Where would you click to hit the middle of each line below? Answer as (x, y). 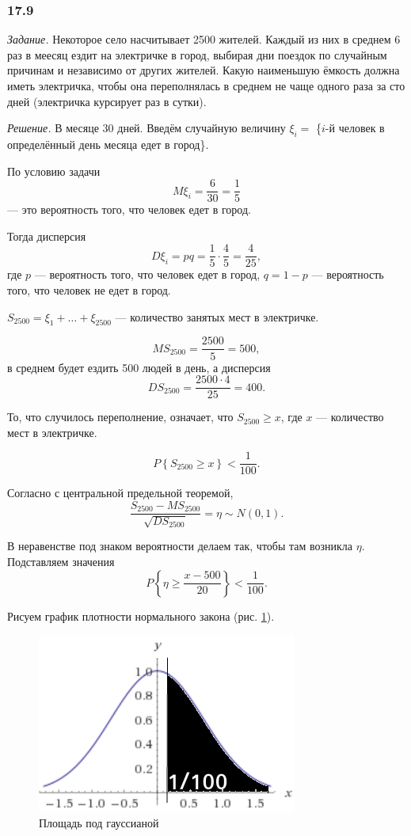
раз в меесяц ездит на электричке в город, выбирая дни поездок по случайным (197, 54)
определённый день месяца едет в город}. (108, 144)
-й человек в (355, 128)
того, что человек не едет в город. (89, 290)
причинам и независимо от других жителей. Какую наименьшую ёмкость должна (204, 70)
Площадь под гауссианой (99, 822)
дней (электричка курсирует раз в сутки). (107, 101)
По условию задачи (54, 171)
